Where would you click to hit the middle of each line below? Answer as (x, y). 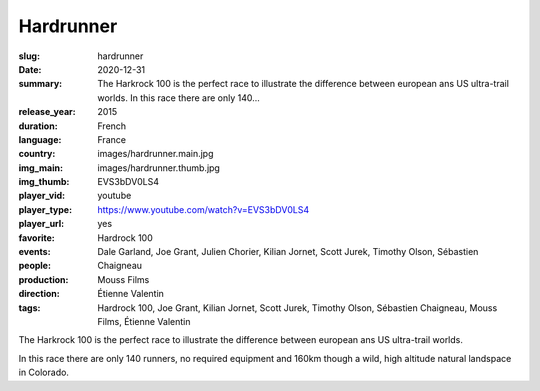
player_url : (41, 224)
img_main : (41, 167)
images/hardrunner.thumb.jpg (158, 167)
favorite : (36, 237)
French (112, 126)
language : (40, 139)
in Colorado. (44, 372)
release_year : (47, 112)
